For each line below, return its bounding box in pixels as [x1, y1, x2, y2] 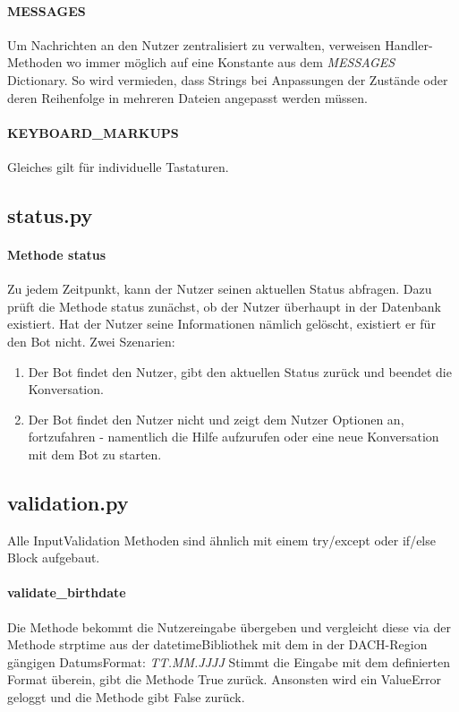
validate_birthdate [7, 583, 126, 602]
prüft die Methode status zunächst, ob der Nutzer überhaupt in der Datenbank [7, 296, 441, 315]
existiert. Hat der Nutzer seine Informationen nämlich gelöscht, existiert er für [7, 314, 436, 333]
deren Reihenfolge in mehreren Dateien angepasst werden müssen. [7, 88, 368, 107]
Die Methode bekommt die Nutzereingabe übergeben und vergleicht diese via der [7, 617, 451, 636]
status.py [7, 201, 93, 228]
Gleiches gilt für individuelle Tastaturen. [7, 157, 229, 176]
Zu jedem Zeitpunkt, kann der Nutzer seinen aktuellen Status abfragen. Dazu [7, 279, 432, 298]
